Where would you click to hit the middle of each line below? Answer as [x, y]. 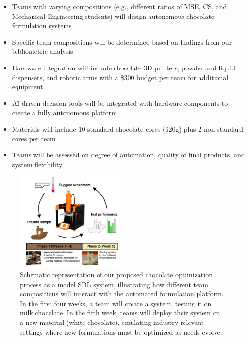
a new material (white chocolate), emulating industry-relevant [112, 322]
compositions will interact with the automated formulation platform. [122, 294]
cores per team [34, 138]
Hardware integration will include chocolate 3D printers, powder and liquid [124, 67]
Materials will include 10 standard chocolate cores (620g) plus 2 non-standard [127, 128]
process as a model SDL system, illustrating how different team [114, 284]
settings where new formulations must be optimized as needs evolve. [121, 331]
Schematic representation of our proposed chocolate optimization [116, 274]
